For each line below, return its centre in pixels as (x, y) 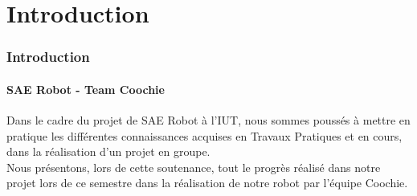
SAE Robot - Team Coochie (86, 89)
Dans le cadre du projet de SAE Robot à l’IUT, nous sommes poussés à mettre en (208, 120)
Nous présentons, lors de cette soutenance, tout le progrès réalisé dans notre (194, 167)
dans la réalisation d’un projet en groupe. (108, 151)
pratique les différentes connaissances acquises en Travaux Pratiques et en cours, (204, 135)
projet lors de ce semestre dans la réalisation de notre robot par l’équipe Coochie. (207, 183)
